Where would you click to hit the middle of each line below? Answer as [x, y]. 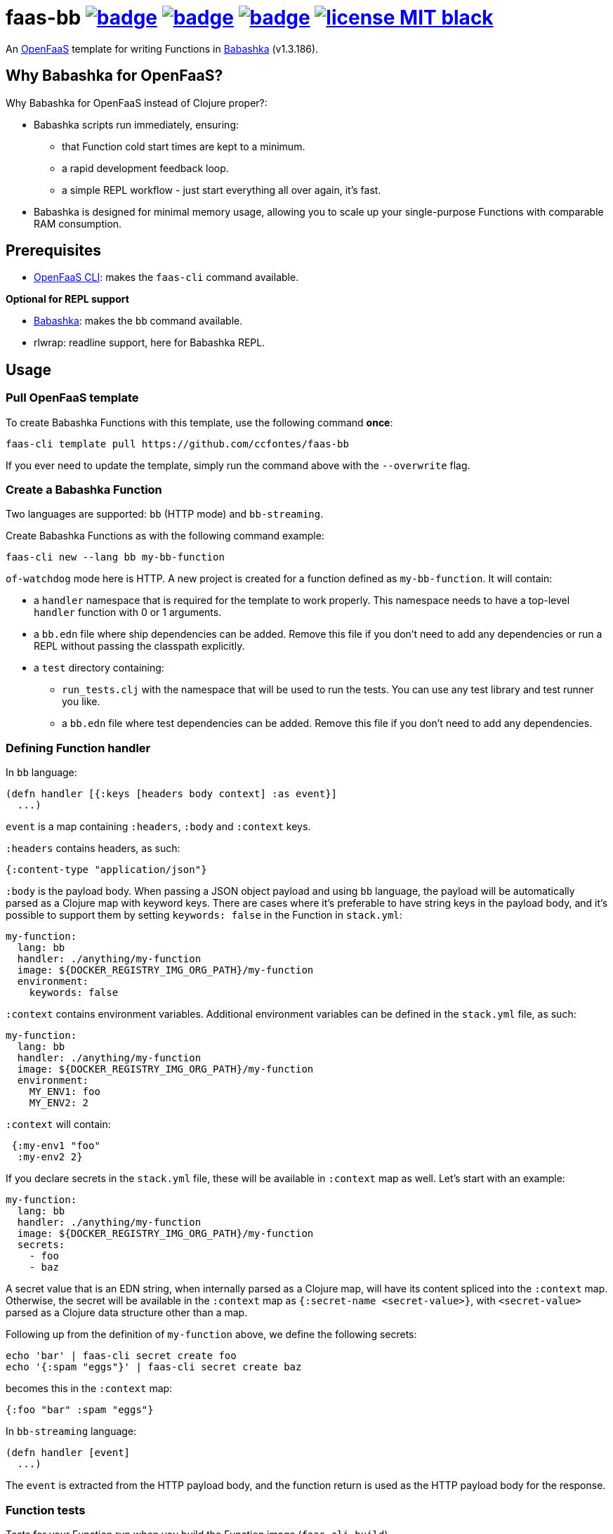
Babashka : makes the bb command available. [138, 321]
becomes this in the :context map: [89, 1389]
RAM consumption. [78, 223]
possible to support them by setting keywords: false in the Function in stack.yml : [204, 915]
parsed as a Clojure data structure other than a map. [127, 1313]
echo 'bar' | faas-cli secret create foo [121, 1356]
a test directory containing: [99, 668]
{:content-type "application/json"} [106, 870]
